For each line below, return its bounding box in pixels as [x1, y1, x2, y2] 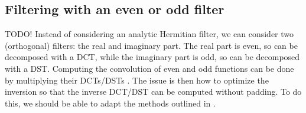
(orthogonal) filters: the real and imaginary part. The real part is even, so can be [5, 39, 298, 51]
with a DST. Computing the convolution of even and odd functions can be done [5, 62, 294, 74]
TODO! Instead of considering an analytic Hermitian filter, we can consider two [5, 28, 294, 40]
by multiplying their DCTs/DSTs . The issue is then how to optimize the [5, 74, 269, 86]
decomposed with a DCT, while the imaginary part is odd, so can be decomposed [5, 51, 300, 63]
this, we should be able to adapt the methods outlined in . [5, 97, 216, 109]
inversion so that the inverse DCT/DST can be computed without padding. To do [5, 85, 302, 98]
